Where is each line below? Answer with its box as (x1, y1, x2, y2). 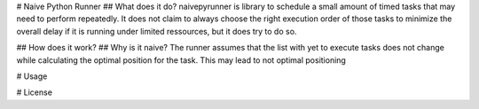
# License (16, 87, 53, 97)
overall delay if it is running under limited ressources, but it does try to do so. (16, 26, 297, 36)
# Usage (16, 71, 48, 82)
